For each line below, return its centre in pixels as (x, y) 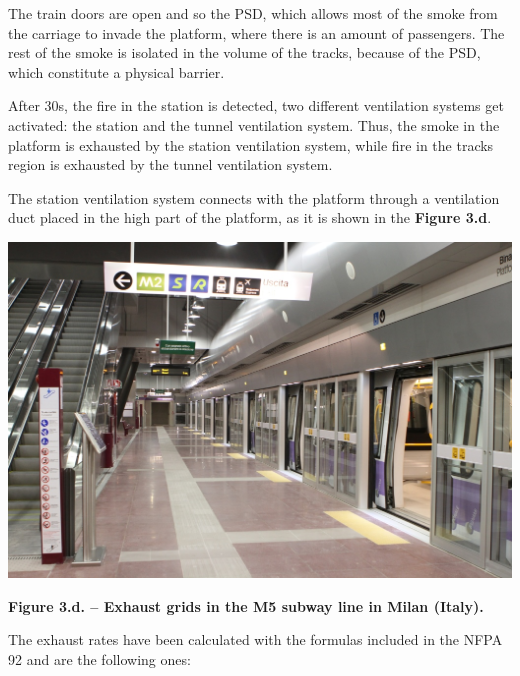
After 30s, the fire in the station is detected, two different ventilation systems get (256, 105)
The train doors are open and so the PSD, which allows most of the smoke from (253, 13)
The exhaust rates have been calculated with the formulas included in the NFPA (255, 639)
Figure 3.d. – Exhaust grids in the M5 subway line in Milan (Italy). (246, 605)
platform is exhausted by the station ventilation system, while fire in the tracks (251, 144)
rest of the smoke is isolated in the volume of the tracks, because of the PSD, (244, 52)
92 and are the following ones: (99, 658)
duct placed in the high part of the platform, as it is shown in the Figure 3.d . (250, 217)
